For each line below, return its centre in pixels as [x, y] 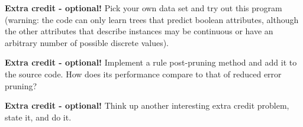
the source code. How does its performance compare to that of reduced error [143, 74]
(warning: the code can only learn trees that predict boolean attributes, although [152, 19]
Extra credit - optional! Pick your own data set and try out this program [144, 8]
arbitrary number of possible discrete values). [87, 42]
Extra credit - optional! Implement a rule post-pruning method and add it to [151, 62]
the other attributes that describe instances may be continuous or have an [139, 31]
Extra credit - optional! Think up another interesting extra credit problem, [147, 105]
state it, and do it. [38, 117]
